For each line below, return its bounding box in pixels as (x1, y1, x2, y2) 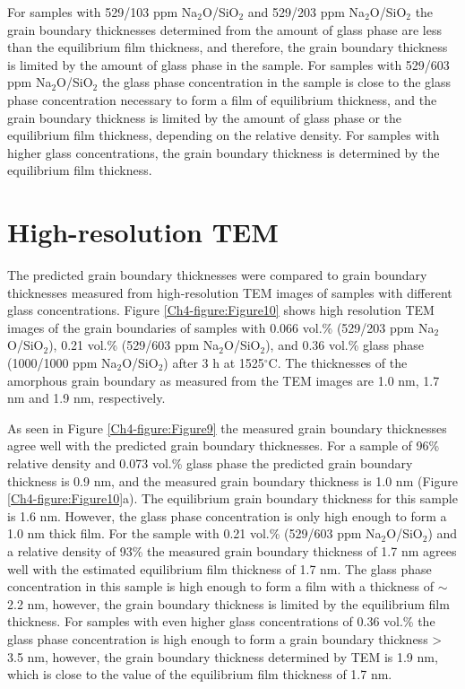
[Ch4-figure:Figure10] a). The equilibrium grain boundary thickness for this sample (7, 489, 458, 508)
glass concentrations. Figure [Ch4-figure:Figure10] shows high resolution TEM (7, 301, 435, 319)
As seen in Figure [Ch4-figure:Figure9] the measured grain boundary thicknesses (7, 418, 447, 437)
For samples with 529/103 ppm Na (7, 3, 198, 21)
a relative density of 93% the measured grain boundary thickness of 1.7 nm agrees (7, 541, 457, 560)
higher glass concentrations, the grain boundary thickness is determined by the (7, 143, 440, 161)
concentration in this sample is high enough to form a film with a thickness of (7, 577, 435, 596)
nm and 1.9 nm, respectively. (7, 388, 166, 407)
